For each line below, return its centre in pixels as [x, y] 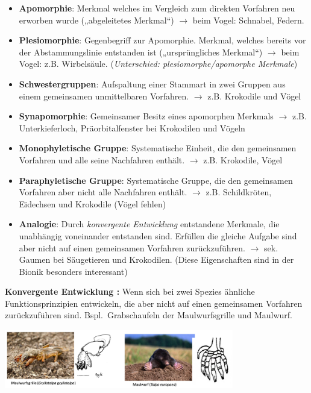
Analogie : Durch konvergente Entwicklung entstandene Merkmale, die [149, 224]
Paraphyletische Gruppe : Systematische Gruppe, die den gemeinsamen [156, 180]
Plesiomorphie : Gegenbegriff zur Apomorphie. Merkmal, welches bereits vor [162, 40]
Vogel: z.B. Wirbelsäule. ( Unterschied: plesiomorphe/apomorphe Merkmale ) [158, 64]
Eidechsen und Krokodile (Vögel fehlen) [93, 203]
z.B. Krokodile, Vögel [243, 159]
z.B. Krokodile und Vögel [254, 96]
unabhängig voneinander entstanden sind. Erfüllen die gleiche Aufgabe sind [158, 235]
